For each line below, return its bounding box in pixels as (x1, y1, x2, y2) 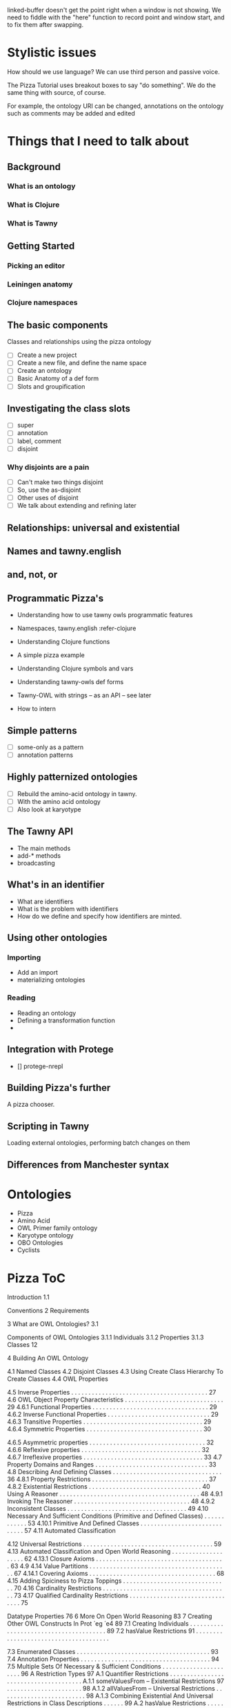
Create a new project (17, 351, 77, 359)
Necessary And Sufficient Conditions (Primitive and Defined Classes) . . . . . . (7, 1512, 224, 1521)
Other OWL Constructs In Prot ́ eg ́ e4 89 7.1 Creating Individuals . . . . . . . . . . (7, 1619, 223, 1628)
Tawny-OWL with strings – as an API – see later (17, 691, 152, 699)
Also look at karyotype (17, 805, 81, 814)
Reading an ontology (17, 1009, 77, 1017)
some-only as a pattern (17, 743, 84, 751)
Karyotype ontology (17, 1231, 74, 1240)
